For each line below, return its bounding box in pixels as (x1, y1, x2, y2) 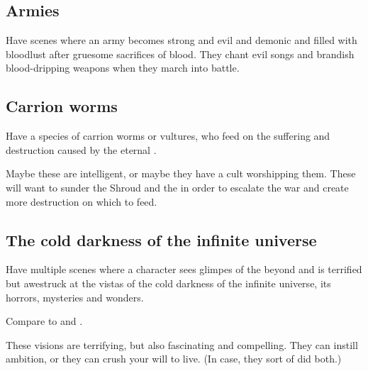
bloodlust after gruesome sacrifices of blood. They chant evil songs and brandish (6, 46, 355, 61)
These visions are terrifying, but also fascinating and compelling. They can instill (6, 337, 358, 352)
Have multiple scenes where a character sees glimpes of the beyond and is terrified (6, 262, 362, 277)
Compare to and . (6, 314, 83, 328)
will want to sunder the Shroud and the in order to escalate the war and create (6, 179, 349, 194)
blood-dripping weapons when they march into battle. (6, 60, 240, 75)
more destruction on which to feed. (6, 194, 157, 209)
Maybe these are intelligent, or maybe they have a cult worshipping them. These (6, 166, 356, 181)
